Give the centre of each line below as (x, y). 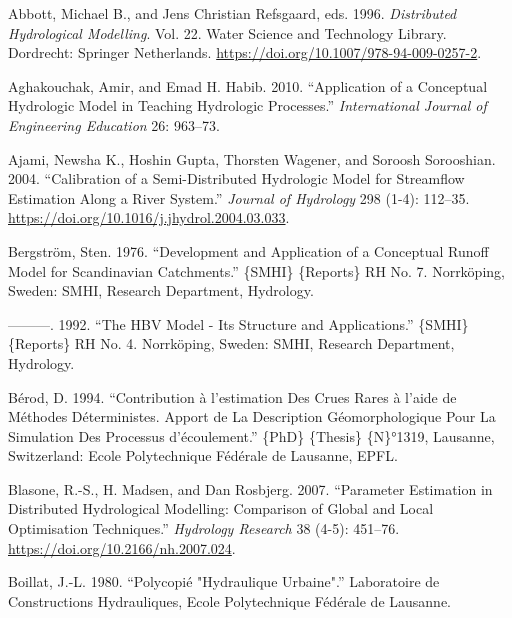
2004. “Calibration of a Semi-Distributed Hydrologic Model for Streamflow (236, 178)
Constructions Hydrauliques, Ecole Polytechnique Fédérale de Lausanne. (230, 600)
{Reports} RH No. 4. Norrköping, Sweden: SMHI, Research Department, (231, 343)
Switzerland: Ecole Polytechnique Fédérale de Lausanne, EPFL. (203, 455)
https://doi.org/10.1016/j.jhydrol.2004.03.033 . (149, 217)
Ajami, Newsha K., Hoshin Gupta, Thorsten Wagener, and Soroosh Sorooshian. (252, 158)
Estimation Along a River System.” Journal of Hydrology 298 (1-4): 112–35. (239, 197)
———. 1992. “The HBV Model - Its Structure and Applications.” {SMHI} (238, 323)
